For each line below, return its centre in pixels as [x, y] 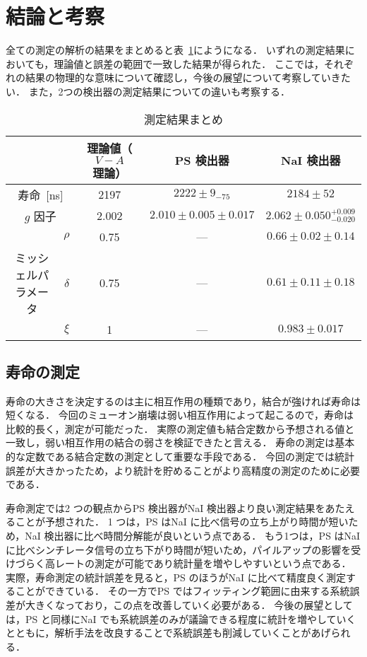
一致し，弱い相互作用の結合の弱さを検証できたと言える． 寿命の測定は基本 [180, 442]
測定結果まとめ [183, 119]
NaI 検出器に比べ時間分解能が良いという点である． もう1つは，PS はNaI [193, 536]
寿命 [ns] [41, 194]
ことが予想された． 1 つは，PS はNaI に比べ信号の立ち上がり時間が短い [182, 522]
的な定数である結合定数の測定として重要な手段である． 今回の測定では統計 [180, 457]
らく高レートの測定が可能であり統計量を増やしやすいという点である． [188, 563]
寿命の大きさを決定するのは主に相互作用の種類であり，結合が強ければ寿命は [183, 401]
